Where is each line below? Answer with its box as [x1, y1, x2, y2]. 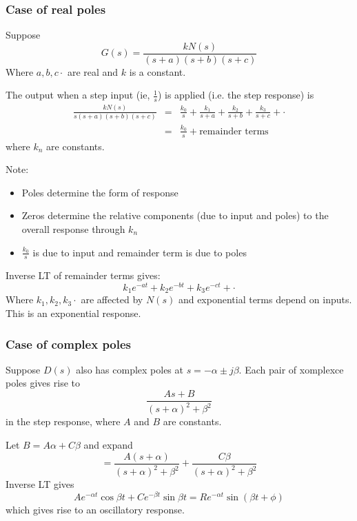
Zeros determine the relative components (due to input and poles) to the [21, 208, 329, 223]
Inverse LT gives [6, 477, 74, 491]
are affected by [81, 292, 143, 307]
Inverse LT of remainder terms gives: [6, 268, 161, 283]
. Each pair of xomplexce [238, 362, 344, 376]
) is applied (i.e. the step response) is [157, 88, 314, 102]
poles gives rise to [6, 376, 80, 390]
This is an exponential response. [6, 306, 141, 320]
